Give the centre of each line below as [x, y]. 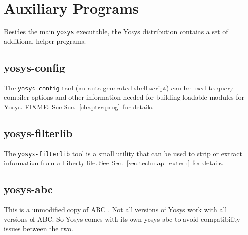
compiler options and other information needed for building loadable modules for [124, 97]
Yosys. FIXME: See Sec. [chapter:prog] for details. [79, 106]
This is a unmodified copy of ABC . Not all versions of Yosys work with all [116, 209]
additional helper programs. [45, 41]
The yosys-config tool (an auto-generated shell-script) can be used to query [119, 87]
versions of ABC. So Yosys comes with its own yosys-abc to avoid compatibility [122, 219]
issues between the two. [39, 228]
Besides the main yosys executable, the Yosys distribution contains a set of [116, 31]
